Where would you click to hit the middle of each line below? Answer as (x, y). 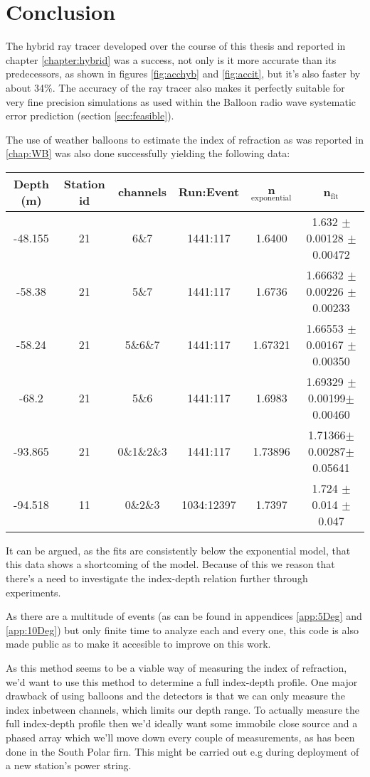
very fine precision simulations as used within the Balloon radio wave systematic (181, 101)
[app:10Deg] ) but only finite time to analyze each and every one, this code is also (182, 629)
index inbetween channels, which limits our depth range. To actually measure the (183, 709)
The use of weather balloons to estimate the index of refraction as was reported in (185, 139)
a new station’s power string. (69, 765)
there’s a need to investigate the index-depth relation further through (157, 578)
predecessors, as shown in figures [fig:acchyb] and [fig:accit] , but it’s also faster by (183, 74)
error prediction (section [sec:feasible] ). (90, 116)
